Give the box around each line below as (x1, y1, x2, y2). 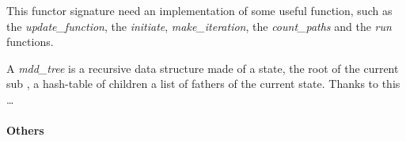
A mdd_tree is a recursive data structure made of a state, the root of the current (6, 59, 399, 76)
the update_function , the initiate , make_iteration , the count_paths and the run (6, 17, 392, 34)
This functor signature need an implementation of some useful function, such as (6, 2, 393, 18)
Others (6, 122, 44, 139)
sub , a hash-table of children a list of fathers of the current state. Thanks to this (6, 75, 400, 92)
